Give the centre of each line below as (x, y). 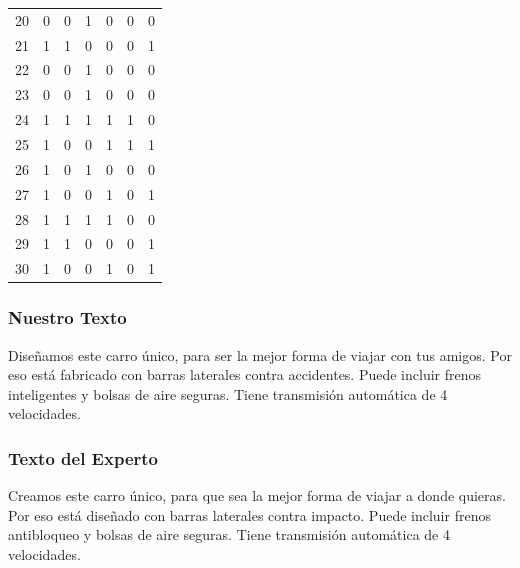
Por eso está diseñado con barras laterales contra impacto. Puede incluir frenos (249, 514)
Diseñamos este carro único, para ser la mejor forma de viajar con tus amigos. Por (260, 354)
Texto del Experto (83, 457)
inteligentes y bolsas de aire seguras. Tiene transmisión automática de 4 (228, 393)
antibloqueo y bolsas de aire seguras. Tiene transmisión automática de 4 (229, 534)
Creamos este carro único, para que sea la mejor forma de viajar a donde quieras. (257, 495)
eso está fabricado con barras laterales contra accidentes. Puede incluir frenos (245, 374)
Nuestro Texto (67, 317)
